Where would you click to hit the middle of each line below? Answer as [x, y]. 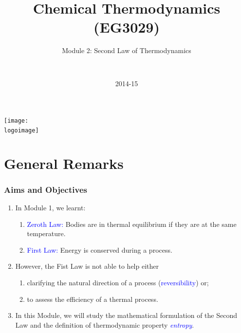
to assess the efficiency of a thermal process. [93, 299]
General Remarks [64, 163]
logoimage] [21, 130]
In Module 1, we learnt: [50, 207]
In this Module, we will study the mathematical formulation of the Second [126, 315]
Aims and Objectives [46, 189]
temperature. [46, 233]
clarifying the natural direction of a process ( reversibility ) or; [118, 282]
